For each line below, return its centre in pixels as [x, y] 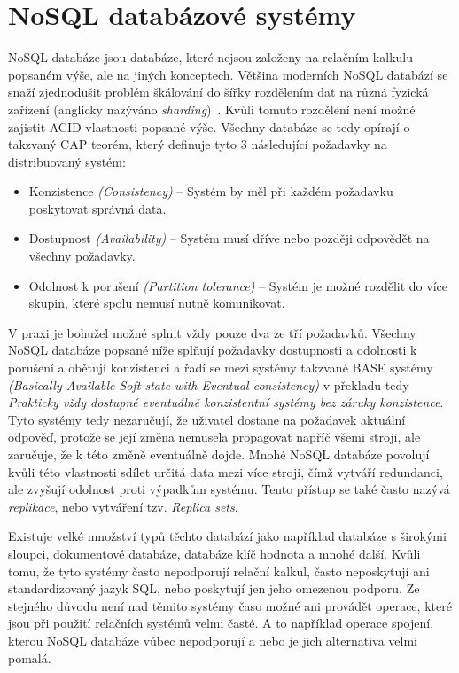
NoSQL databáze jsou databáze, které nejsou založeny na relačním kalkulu [210, 57]
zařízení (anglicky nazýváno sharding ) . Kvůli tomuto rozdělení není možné [212, 109]
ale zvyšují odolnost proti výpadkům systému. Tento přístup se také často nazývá [229, 489]
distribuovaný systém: [67, 161]
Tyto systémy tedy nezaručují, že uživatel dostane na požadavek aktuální [207, 419]
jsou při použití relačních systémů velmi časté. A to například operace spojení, [221, 623]
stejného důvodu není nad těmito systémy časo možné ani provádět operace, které [230, 605]
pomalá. [30, 657]
